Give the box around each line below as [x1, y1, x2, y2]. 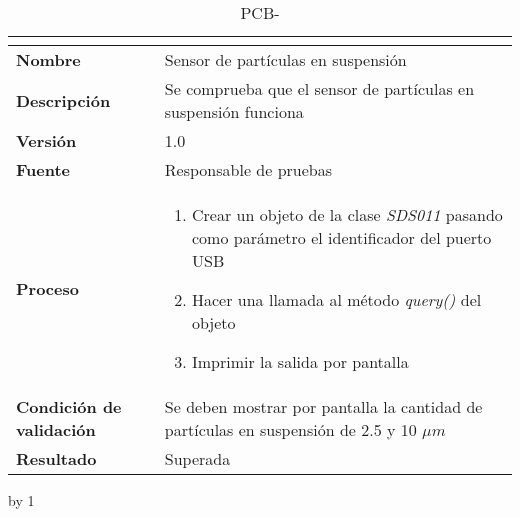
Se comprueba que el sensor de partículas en [164, 77, 475, 100]
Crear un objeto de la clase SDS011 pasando [192, 203, 503, 226]
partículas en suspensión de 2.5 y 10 [164, 418, 417, 441]
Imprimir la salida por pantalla [192, 350, 409, 373]
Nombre [16, 48, 81, 71]
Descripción [16, 88, 111, 112]
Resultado [16, 447, 97, 470]
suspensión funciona [164, 100, 304, 123]
